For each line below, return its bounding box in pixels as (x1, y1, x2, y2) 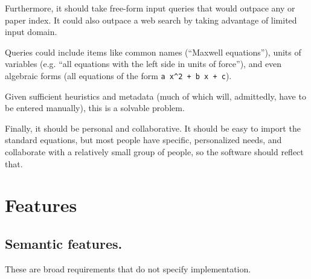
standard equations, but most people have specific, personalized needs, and (5, 133, 282, 146)
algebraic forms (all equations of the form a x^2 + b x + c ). (5, 69, 232, 82)
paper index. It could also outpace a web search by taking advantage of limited (5, 13, 297, 26)
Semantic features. (5, 234, 123, 252)
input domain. (5, 25, 57, 38)
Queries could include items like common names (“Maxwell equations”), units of (5, 45, 301, 58)
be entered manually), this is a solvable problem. (5, 101, 185, 114)
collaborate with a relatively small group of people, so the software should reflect (5, 146, 304, 158)
